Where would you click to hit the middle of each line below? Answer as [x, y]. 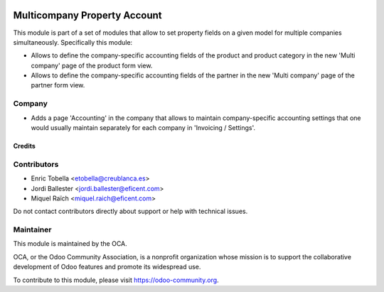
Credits [24, 146]
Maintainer [32, 229]
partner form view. [58, 85]
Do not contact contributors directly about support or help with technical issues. [130, 211]
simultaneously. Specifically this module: [73, 42]
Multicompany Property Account [88, 15]
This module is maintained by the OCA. [70, 244]
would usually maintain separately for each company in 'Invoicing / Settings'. [143, 128]
